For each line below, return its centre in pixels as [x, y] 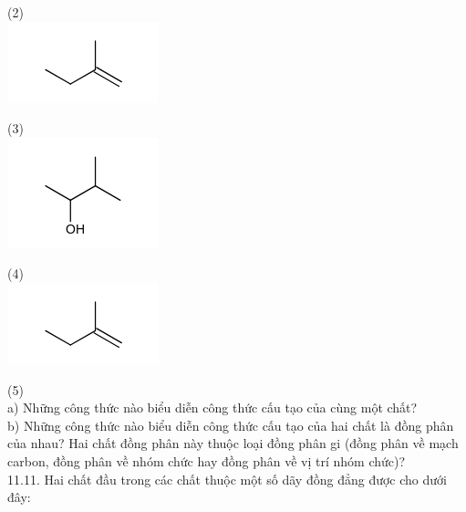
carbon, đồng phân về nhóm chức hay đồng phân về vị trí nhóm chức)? [207, 460]
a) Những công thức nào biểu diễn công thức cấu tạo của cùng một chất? [212, 408]
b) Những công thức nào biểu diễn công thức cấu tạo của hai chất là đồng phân [231, 425]
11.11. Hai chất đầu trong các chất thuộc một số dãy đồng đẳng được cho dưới [227, 479]
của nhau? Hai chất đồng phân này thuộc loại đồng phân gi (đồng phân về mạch [233, 443]
